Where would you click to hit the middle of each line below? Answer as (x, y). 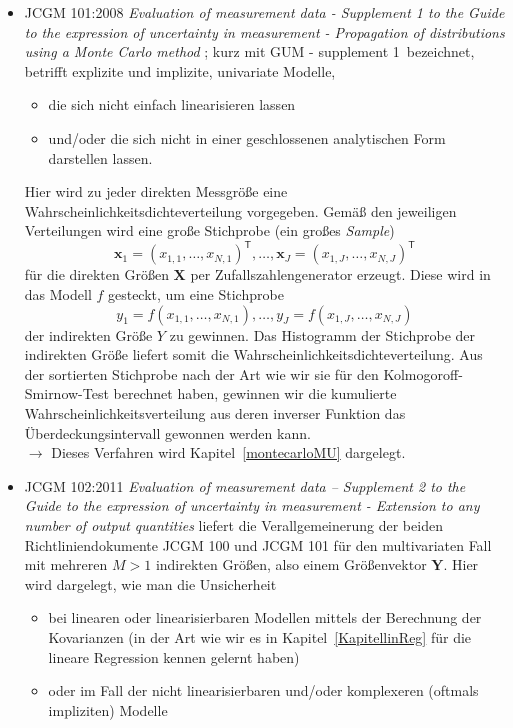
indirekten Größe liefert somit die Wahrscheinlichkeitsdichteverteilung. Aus (253, 354)
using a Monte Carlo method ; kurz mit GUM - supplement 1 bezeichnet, (249, 51)
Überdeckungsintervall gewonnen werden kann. (167, 432)
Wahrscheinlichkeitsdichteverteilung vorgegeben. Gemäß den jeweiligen (240, 210)
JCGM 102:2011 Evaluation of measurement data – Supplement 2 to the (245, 485)
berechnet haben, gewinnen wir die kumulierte (255, 393)
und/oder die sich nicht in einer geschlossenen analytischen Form (247, 137)
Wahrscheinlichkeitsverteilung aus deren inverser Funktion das (215, 413)
